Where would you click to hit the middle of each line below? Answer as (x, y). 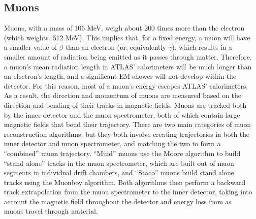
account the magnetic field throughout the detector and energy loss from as (118, 201)
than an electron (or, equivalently (116, 47)
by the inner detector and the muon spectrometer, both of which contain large (122, 114)
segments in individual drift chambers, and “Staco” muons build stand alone (119, 172)
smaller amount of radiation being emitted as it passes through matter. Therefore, (128, 56)
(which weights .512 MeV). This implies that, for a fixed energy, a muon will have (127, 37)
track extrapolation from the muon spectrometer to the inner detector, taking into (128, 192)
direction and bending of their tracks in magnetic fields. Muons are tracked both (125, 105)
